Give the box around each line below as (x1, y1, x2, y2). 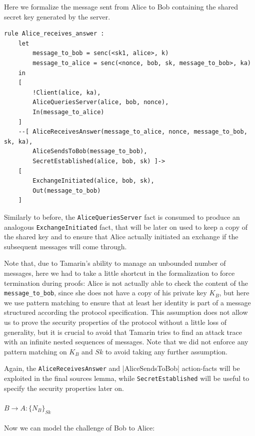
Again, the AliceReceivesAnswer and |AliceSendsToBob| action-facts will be (4, 363, 240, 373)
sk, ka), (4, 138, 33, 145)
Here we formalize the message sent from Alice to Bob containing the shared (4, 2, 238, 12)
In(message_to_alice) (32, 108, 104, 116)
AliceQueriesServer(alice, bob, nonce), (32, 99, 169, 106)
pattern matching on (4, 346, 67, 356)
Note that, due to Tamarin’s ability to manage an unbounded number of (4, 258, 226, 268)
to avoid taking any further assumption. (105, 346, 227, 356)
